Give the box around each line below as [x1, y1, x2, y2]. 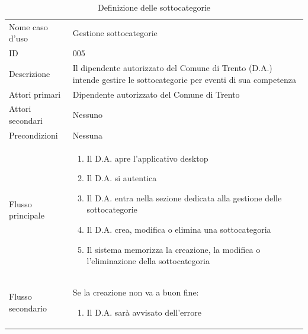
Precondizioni [9, 129, 58, 141]
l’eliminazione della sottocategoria [86, 255, 210, 267]
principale [9, 209, 44, 221]
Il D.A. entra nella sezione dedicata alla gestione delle [86, 191, 282, 204]
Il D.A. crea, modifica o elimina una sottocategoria [86, 223, 271, 236]
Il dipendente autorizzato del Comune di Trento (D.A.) [72, 62, 272, 74]
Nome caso [9, 20, 48, 33]
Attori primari [9, 88, 61, 100]
